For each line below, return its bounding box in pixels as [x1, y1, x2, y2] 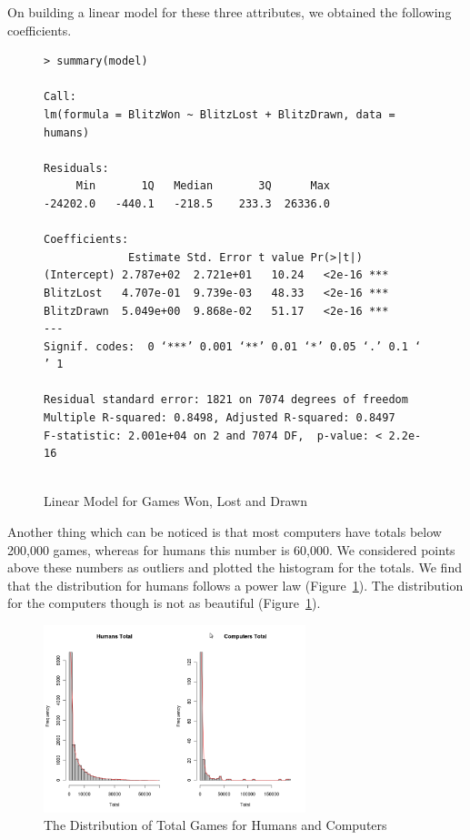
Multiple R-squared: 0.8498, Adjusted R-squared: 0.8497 [44, 411, 395, 425]
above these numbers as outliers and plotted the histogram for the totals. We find [7, 558, 462, 577]
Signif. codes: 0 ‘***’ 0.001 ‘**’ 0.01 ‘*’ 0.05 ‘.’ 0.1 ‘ [44, 339, 422, 353]
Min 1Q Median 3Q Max [75, 179, 330, 193]
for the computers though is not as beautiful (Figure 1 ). [7, 593, 321, 612]
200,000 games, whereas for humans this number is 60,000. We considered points [7, 540, 455, 559]
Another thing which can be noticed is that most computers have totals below [7, 522, 442, 541]
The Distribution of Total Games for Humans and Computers [44, 815, 387, 835]
